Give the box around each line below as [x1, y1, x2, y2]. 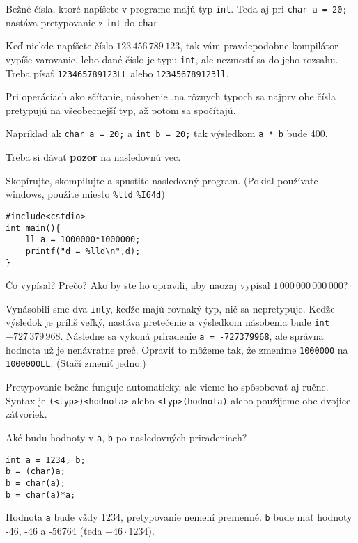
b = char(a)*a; [6, 489, 76, 500]
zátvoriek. [6, 407, 47, 421]
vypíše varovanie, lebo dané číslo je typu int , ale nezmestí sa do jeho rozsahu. [6, 52, 338, 66]
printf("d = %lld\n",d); [25, 246, 141, 256]
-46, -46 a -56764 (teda [6, 523, 102, 537]
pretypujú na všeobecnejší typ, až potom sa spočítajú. [6, 102, 236, 117]
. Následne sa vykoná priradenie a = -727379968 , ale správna [60, 329, 324, 343]
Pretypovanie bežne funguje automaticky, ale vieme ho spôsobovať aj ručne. [6, 379, 329, 394]
